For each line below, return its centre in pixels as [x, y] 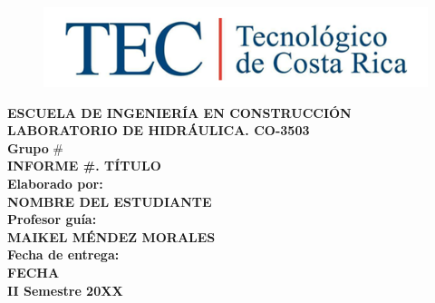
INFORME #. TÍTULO [84, 166]
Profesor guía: [52, 219]
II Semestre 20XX [65, 290]
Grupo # [36, 147]
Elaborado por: [55, 183]
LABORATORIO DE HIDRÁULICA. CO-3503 [159, 130]
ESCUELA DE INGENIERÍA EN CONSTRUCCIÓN [179, 112]
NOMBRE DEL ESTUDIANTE [110, 201]
